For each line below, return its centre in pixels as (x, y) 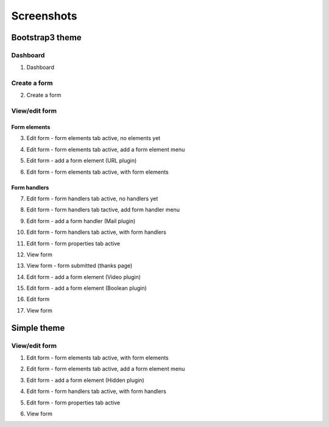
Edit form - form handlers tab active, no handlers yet (92, 199)
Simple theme (38, 328)
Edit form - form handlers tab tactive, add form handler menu (103, 210)
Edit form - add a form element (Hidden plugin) (85, 380)
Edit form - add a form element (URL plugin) (82, 161)
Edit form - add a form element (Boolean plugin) (87, 288)
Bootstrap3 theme (46, 37)
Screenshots (44, 16)
